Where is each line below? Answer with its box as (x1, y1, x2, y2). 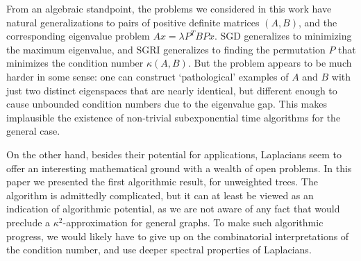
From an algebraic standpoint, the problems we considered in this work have (6, 1, 332, 15)
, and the (298, 15, 337, 29)
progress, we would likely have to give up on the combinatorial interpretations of (6, 228, 349, 243)
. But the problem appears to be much (187, 56, 352, 70)
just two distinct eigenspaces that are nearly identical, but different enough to (6, 83, 337, 97)
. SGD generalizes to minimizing (214, 28, 352, 43)
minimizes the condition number (6, 56, 144, 70)
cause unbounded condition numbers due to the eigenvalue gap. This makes (6, 96, 327, 111)
